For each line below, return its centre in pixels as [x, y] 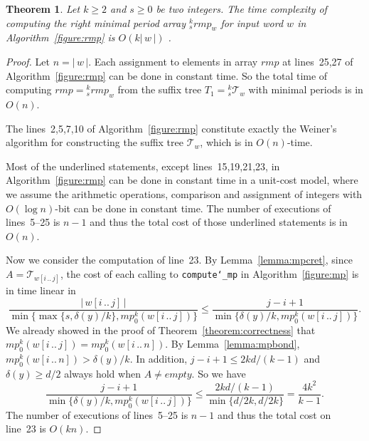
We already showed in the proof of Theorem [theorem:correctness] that [161, 330]
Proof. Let [28, 61]
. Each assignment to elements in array [173, 61]
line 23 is [26, 429]
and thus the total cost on [274, 414]
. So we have [219, 373]
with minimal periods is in [306, 89]
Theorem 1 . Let [43, 9]
